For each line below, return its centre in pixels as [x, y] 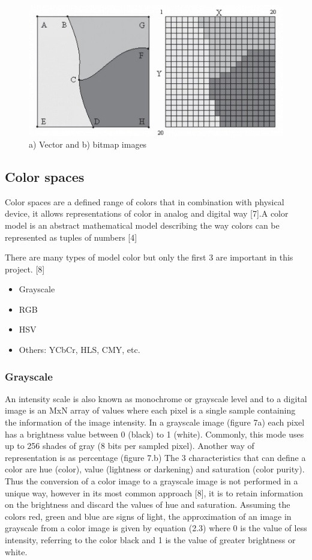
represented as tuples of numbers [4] [71, 237]
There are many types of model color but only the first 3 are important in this [149, 257]
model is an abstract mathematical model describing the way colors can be [142, 225]
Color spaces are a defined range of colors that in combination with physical [145, 201]
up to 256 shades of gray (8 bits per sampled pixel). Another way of [130, 446]
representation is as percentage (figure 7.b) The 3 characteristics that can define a [155, 457]
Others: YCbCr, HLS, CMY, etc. [79, 350]
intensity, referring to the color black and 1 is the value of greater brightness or [150, 540]
